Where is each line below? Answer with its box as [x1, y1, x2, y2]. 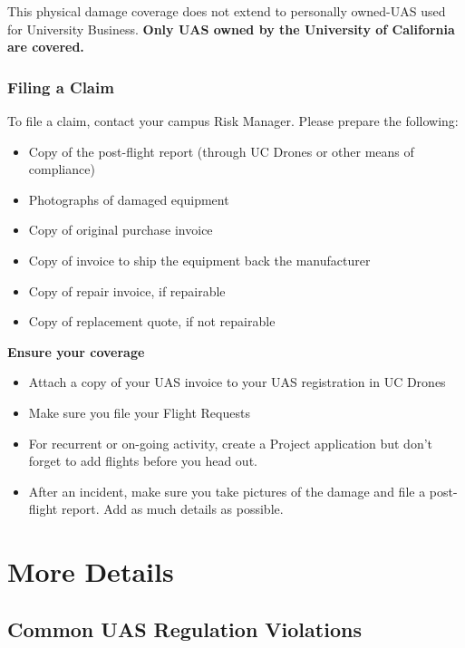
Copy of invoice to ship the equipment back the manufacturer [28, 250, 371, 269]
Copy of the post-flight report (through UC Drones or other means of [28, 141, 414, 160]
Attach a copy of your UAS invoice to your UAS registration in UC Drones [28, 372, 446, 392]
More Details [7, 553, 174, 590]
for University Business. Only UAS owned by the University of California [7, 19, 455, 38]
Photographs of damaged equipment [28, 189, 229, 208]
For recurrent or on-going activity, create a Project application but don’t [28, 433, 433, 452]
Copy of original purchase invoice [28, 220, 213, 239]
